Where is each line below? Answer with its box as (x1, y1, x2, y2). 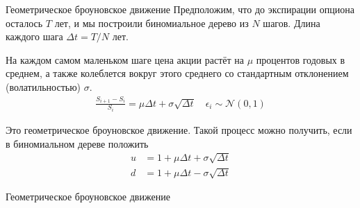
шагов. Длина (263, 15, 320, 30)
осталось (6, 15, 43, 30)
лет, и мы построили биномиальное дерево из (54, 15, 249, 30)
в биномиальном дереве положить (6, 136, 149, 150)
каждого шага (6, 29, 63, 44)
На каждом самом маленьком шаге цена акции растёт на (6, 52, 244, 67)
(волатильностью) (6, 79, 81, 94)
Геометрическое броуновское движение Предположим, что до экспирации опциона (6, 2, 354, 16)
